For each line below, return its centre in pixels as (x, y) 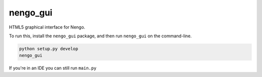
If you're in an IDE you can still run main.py (53, 68)
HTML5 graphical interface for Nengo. (47, 27)
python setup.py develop (49, 49)
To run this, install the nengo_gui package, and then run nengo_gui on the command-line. (100, 36)
